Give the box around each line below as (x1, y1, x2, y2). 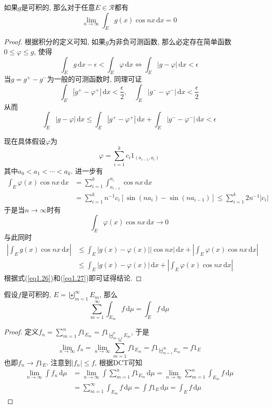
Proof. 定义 (4, 326, 39, 337)
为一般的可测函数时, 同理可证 (47, 74, 142, 84)
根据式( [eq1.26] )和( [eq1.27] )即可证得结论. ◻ (4, 272, 142, 283)
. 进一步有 (71, 165, 103, 176)
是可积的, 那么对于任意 (21, 2, 95, 12)
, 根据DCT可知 (94, 357, 143, 368)
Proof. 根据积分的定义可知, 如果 (4, 36, 106, 47)
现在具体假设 (4, 136, 46, 146)
